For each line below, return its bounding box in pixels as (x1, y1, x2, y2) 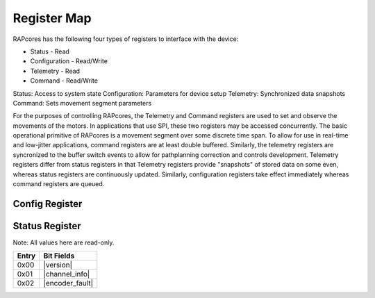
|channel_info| (43, 270, 90, 279)
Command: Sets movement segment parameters (12, 99, 152, 107)
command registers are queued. (12, 180, 105, 188)
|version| (43, 260, 73, 270)
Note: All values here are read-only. (12, 238, 115, 247)
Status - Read (30, 47, 69, 56)
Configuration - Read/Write (30, 57, 108, 65)
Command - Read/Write (30, 76, 99, 85)
